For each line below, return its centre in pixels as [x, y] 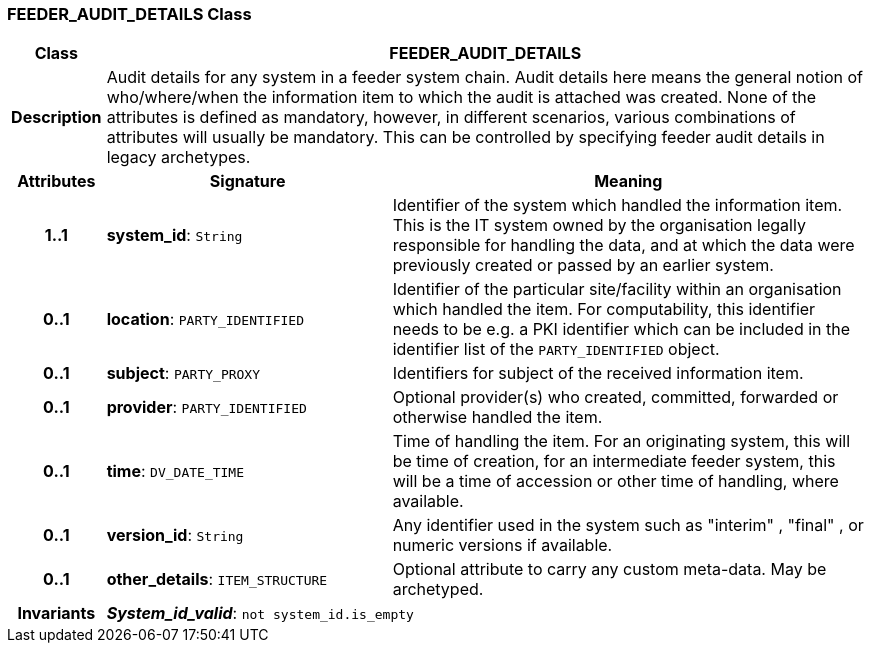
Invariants [56, 613]
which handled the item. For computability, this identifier [604, 309]
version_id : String [175, 535]
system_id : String [174, 235]
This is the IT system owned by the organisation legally [599, 225]
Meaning [628, 181]
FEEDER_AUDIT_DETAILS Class [129, 14]
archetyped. [438, 589]
